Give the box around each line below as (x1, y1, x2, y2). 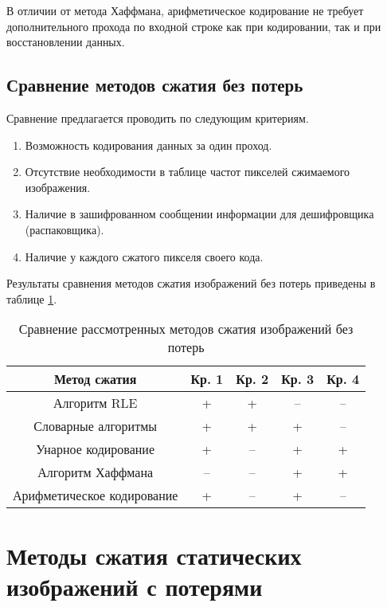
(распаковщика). (25, 221, 104, 237)
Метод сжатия (53, 370, 137, 389)
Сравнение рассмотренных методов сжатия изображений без (18, 319, 354, 339)
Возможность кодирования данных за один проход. (25, 136, 272, 153)
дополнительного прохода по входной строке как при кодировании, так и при (6, 18, 381, 34)
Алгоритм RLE (53, 394, 138, 413)
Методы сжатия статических (6, 538, 302, 571)
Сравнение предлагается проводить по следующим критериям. (6, 109, 309, 126)
